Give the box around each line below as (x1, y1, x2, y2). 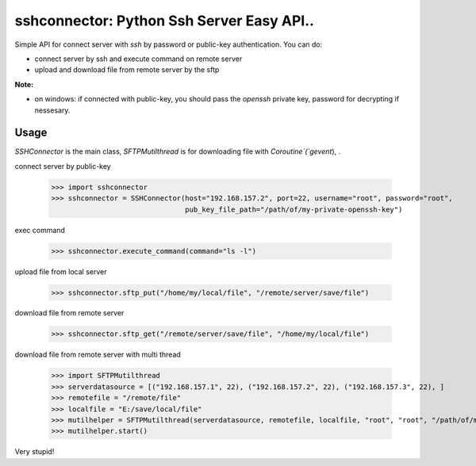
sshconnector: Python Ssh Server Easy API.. (14, 12, 315, 29)
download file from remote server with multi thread (14, 349, 182, 360)
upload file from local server (14, 266, 107, 277)
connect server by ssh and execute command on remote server (34, 54, 243, 63)
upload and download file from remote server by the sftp (34, 65, 220, 74)
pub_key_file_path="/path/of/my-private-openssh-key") (185, 204, 403, 214)
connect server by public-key (14, 161, 111, 170)
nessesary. (34, 105, 71, 115)
